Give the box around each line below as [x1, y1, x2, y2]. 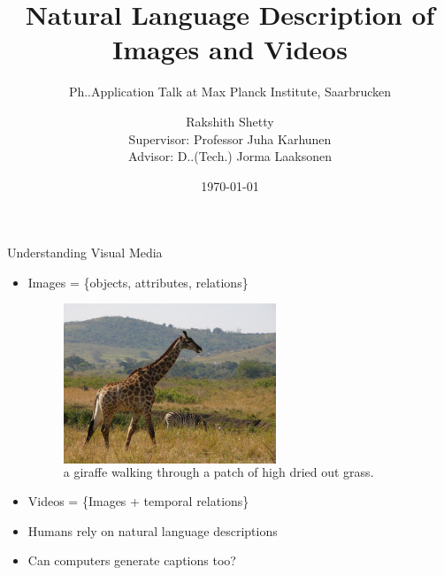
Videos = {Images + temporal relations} [27, 492, 249, 510]
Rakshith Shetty [186, 111, 274, 130]
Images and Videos [112, 31, 348, 67]
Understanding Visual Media [7, 243, 163, 262]
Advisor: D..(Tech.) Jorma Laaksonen [128, 147, 332, 165]
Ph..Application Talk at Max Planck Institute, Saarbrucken [68, 82, 392, 101]
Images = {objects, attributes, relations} [27, 272, 249, 291]
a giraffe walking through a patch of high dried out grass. [63, 462, 374, 480]
